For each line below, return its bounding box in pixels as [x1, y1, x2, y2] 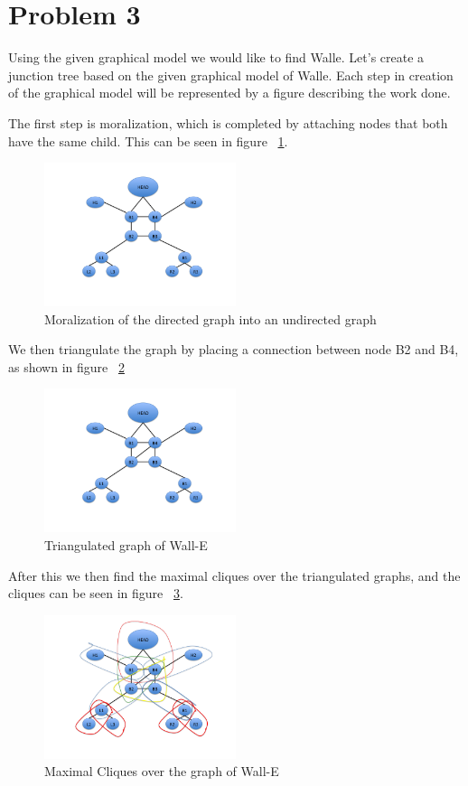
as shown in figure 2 [8, 357, 125, 376]
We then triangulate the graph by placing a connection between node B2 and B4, [8, 340, 459, 359]
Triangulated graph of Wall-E [44, 536, 208, 555]
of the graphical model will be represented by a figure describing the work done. [8, 83, 451, 102]
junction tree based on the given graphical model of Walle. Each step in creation [8, 65, 454, 84]
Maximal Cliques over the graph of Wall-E [44, 762, 279, 781]
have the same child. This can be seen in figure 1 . [8, 131, 288, 150]
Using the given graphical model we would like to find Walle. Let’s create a [8, 48, 425, 67]
